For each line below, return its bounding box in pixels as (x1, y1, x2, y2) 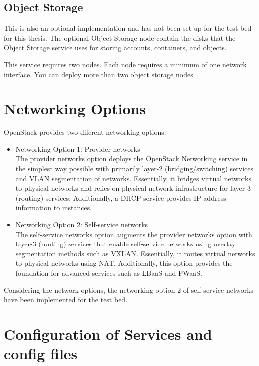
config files (4, 343, 78, 364)
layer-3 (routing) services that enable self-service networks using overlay (15, 239, 236, 249)
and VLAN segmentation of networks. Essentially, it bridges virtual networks (15, 173, 251, 183)
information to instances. (15, 202, 92, 213)
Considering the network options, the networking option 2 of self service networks (4, 284, 254, 295)
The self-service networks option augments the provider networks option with (15, 229, 252, 239)
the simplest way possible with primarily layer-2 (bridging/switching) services (15, 163, 253, 174)
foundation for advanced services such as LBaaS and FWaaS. (15, 268, 202, 278)
